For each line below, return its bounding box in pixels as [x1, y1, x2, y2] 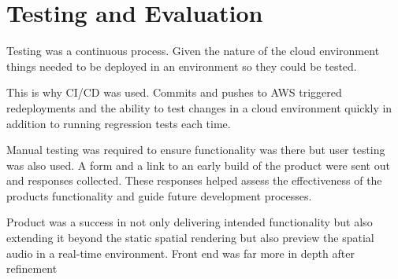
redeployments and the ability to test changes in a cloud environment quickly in [6, 99, 392, 116]
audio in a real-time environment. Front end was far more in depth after [6, 244, 355, 261]
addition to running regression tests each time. [6, 115, 231, 131]
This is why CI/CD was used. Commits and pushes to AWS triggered [6, 84, 342, 101]
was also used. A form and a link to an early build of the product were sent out [6, 156, 390, 173]
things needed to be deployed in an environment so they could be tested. [6, 57, 357, 74]
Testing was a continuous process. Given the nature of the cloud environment [6, 42, 380, 59]
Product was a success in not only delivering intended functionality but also [6, 214, 373, 230]
